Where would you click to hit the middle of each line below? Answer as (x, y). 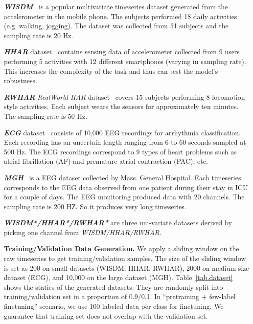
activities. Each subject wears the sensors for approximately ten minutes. (129, 106)
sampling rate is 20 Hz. (39, 35)
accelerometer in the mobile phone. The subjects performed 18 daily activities (121, 16)
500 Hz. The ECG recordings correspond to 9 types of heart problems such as (120, 151)
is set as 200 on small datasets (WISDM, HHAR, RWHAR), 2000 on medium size (126, 268)
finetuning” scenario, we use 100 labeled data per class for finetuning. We (114, 306)
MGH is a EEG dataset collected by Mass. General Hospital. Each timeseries (123, 177)
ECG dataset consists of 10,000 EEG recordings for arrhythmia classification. (122, 132)
